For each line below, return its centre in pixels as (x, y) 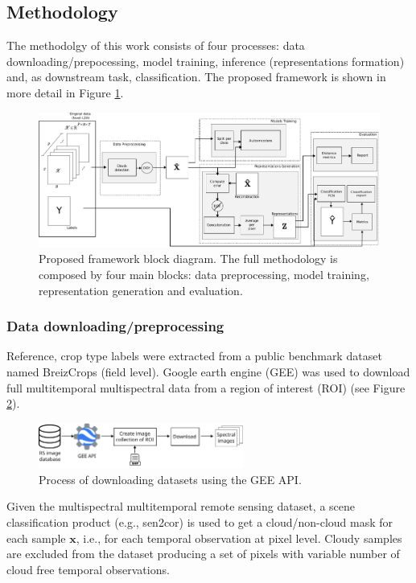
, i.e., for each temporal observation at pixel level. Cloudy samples (239, 538)
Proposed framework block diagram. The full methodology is (188, 259)
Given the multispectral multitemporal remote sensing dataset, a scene (181, 506)
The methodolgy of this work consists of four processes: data (156, 45)
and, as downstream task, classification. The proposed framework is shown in (196, 77)
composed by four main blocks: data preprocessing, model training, (204, 275)
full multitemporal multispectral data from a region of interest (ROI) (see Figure (206, 387)
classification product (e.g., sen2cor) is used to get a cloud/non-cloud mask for (200, 521)
